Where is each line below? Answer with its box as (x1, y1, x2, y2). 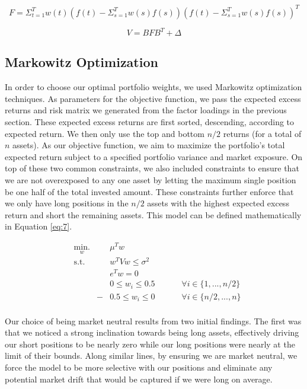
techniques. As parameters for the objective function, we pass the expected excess (5, 92, 301, 104)
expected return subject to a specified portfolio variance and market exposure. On (5, 150, 303, 162)
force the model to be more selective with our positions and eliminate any (5, 361, 273, 373)
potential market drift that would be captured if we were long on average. (5, 372, 273, 385)
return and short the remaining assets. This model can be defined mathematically (5, 208, 302, 221)
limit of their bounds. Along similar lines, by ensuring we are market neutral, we (5, 349, 298, 362)
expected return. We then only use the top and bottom (5, 127, 204, 139)
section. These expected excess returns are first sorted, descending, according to (5, 115, 295, 127)
